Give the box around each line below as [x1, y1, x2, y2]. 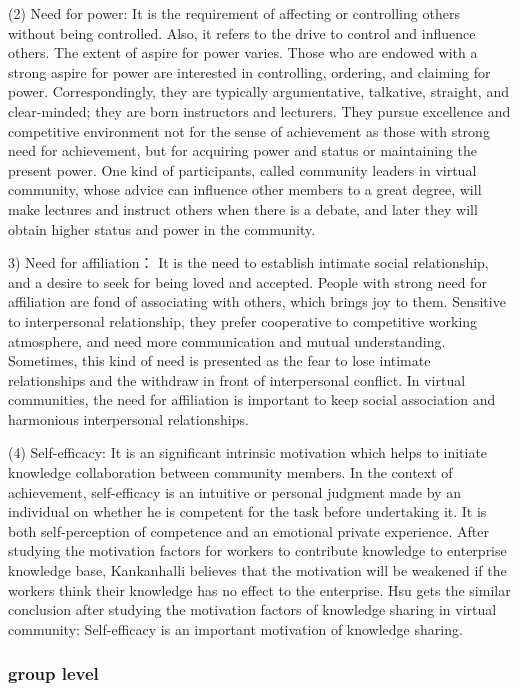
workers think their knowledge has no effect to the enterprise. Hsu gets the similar [8, 579, 511, 600]
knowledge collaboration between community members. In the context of [8, 462, 453, 483]
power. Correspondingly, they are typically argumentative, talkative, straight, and [8, 81, 509, 102]
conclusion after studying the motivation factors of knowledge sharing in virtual [8, 599, 497, 620]
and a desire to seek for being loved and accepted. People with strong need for [8, 271, 487, 292]
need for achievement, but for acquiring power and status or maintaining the [8, 140, 477, 161]
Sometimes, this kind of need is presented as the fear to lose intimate [8, 350, 431, 371]
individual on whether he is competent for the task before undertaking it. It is [8, 501, 487, 522]
